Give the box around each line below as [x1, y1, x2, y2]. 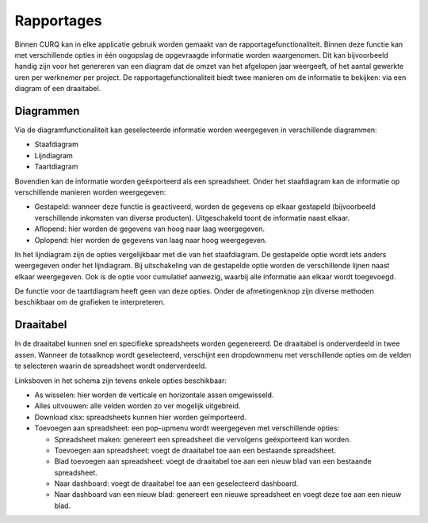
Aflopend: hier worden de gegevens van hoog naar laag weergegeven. [34, 224, 266, 233]
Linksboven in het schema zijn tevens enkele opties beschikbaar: [14, 376, 227, 385]
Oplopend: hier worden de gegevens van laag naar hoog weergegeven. [34, 235, 267, 244]
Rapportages [14, 12, 102, 29]
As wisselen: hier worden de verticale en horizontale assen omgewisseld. [34, 390, 274, 400]
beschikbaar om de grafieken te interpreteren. [14, 298, 166, 307]
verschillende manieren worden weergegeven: [14, 187, 166, 197]
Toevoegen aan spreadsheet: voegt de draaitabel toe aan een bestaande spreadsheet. [54, 445, 337, 455]
